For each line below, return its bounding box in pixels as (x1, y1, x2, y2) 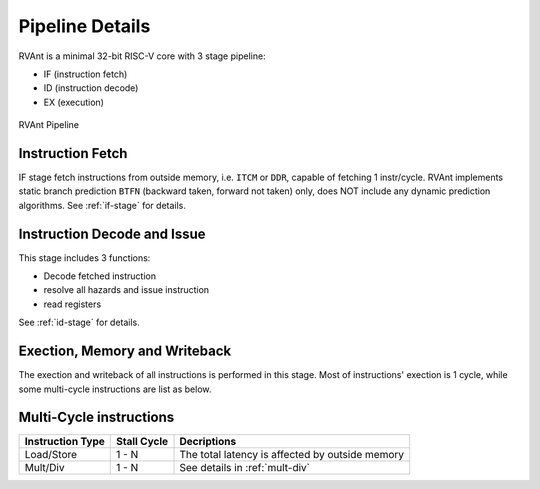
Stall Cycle (116, 435, 169, 449)
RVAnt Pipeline (18, 119, 80, 131)
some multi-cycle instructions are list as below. (18, 383, 212, 395)
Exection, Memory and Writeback (18, 343, 232, 360)
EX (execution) (43, 96, 105, 108)
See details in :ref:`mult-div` (179, 461, 310, 475)
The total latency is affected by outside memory (179, 448, 405, 462)
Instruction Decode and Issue (18, 225, 206, 242)
